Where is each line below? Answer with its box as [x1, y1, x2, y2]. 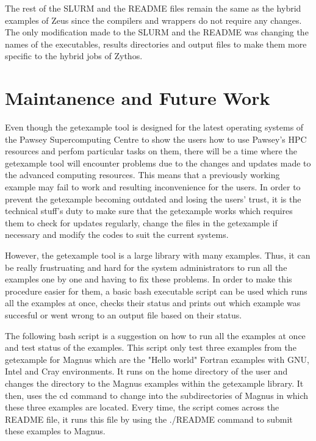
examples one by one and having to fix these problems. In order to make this [5, 273, 292, 285]
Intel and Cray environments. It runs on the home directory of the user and [5, 365, 288, 378]
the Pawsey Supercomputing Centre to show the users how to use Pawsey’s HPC [5, 132, 307, 145]
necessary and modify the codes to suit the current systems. [5, 228, 229, 241]
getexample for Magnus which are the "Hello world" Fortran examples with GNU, [5, 353, 309, 365]
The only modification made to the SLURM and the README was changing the [5, 26, 309, 38]
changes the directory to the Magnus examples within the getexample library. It [5, 376, 304, 389]
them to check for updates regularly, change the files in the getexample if [5, 216, 278, 229]
